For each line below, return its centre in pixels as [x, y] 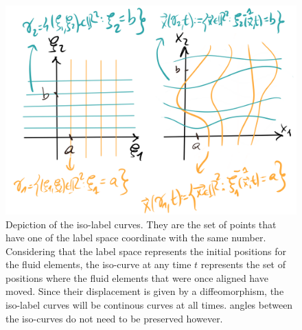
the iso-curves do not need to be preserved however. [114, 318]
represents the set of [243, 264]
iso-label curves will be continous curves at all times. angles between [149, 305]
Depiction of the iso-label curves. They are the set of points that [141, 224]
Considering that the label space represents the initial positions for [146, 251]
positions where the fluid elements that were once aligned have [137, 277]
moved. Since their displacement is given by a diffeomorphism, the [145, 291]
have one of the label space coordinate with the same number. [136, 238]
